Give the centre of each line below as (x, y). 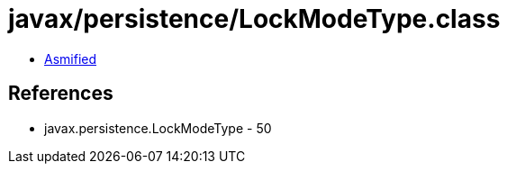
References (61, 94)
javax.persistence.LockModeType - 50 (158, 128)
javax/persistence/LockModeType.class (254, 19)
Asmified (71, 58)
